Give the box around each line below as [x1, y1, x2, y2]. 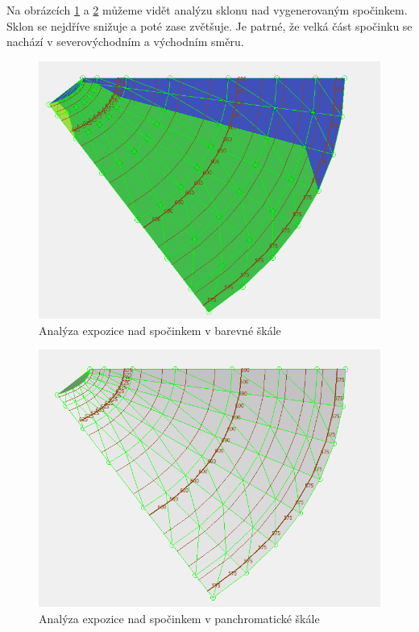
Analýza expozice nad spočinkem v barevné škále [39, 321, 281, 338]
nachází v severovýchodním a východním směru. [6, 33, 244, 50]
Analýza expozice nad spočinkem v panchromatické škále [39, 609, 320, 626]
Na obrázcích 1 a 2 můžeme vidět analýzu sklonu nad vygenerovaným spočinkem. [6, 2, 408, 18]
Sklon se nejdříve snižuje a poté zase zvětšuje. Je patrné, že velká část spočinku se [6, 17, 413, 34]
